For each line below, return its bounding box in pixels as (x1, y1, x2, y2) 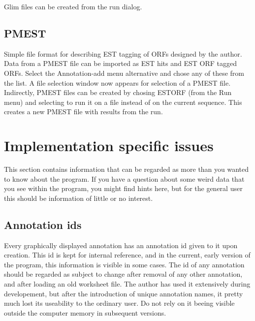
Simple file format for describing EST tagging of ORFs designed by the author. (4, 48, 242, 59)
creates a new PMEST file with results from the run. (4, 106, 163, 117)
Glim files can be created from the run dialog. (4, 1, 142, 11)
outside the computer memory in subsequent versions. (4, 307, 166, 318)
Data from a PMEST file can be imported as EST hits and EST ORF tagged (4, 58, 237, 68)
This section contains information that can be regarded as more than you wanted (4, 164, 249, 174)
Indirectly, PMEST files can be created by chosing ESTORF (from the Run (4, 87, 232, 97)
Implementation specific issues (4, 135, 214, 156)
